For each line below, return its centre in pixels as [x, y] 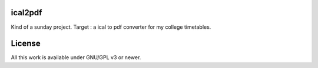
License [26, 44]
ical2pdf [26, 13]
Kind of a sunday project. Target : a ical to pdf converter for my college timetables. [111, 27]
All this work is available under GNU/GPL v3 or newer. [76, 57]
